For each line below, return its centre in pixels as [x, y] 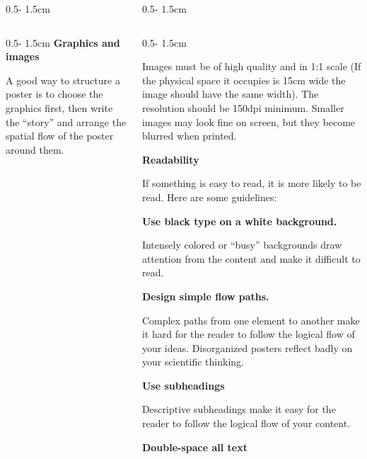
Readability [170, 159]
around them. [35, 149]
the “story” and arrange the [66, 121]
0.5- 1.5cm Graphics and [63, 42]
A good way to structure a [63, 80]
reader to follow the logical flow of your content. [246, 423]
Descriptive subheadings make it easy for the [239, 409]
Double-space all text [194, 447]
